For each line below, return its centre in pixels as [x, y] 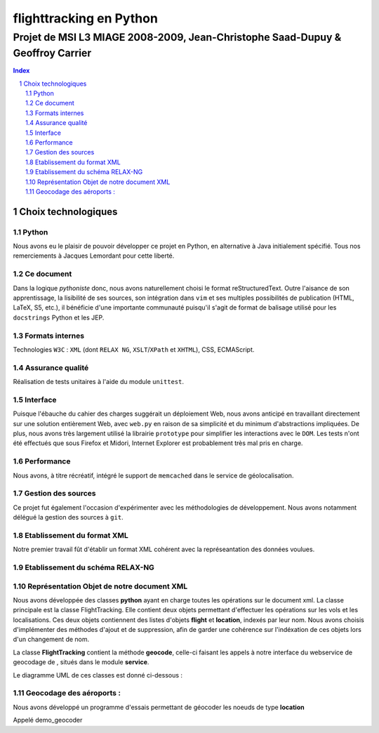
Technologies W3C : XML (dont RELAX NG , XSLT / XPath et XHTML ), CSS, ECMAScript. [134, 349]
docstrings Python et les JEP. [59, 317]
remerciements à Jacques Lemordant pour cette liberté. [94, 256]
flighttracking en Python [85, 18]
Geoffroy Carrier [52, 53]
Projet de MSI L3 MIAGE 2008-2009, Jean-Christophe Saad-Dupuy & [177, 37]
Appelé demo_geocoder [48, 720]
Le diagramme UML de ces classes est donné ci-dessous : [98, 675]
